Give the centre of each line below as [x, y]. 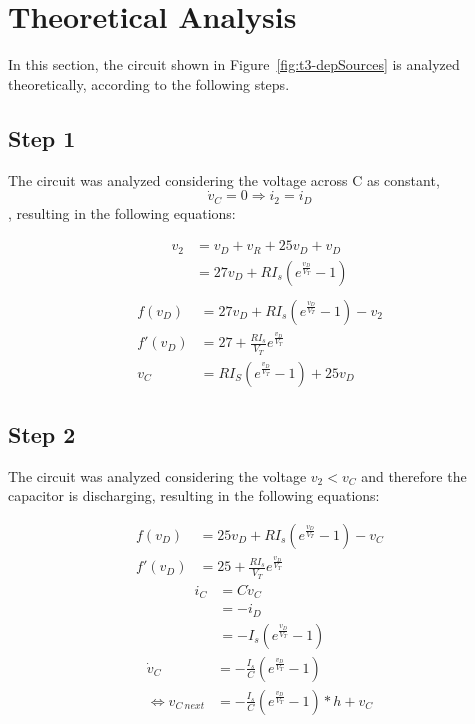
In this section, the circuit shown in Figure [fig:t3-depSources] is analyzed [234, 64]
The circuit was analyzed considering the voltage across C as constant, [224, 179]
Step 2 [42, 433]
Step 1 [42, 137]
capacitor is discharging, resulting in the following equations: [194, 495]
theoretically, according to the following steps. [149, 83]
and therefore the [414, 475]
